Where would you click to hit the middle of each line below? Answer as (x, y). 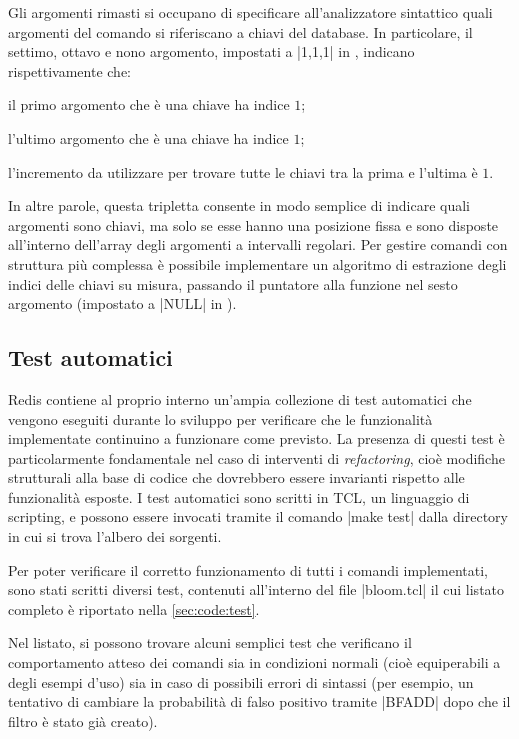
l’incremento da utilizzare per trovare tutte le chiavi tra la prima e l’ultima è (243, 171)
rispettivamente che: (69, 70)
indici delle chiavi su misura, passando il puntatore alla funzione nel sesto (233, 283)
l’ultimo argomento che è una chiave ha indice (148, 137)
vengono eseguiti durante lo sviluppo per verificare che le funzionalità (220, 418)
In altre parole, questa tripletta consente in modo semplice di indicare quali (239, 205)
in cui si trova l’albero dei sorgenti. (115, 536)
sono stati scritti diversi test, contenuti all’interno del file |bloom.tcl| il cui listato (256, 589)
